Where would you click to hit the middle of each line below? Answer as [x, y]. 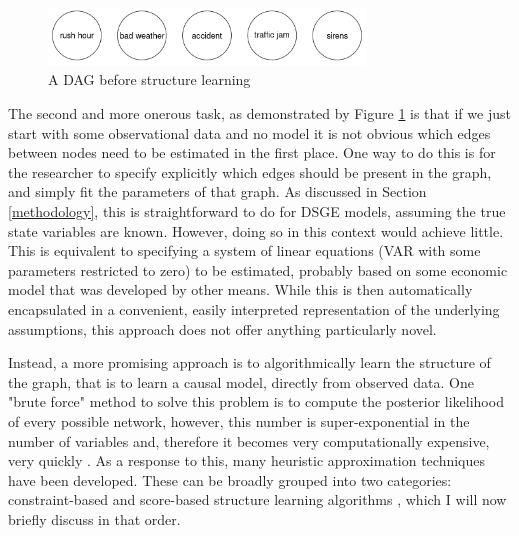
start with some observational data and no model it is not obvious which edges [249, 132]
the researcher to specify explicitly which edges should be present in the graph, [250, 171]
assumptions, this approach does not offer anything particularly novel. [222, 328]
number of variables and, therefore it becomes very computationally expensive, [249, 440]
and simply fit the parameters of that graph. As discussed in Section [217, 191]
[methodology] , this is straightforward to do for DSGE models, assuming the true [257, 211]
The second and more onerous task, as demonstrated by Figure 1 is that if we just [259, 113]
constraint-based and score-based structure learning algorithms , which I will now [257, 499]
